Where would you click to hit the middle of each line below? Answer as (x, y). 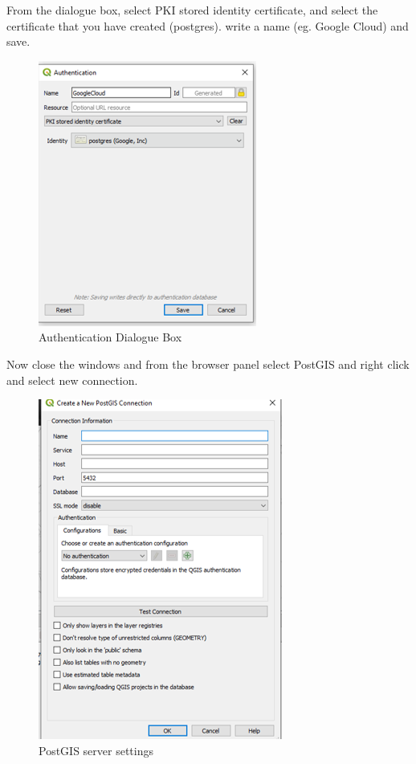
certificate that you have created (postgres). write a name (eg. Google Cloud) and (208, 25)
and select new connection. (72, 380)
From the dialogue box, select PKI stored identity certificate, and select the (192, 10)
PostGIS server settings (96, 750)
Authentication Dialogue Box (110, 337)
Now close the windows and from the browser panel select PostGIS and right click (208, 364)
